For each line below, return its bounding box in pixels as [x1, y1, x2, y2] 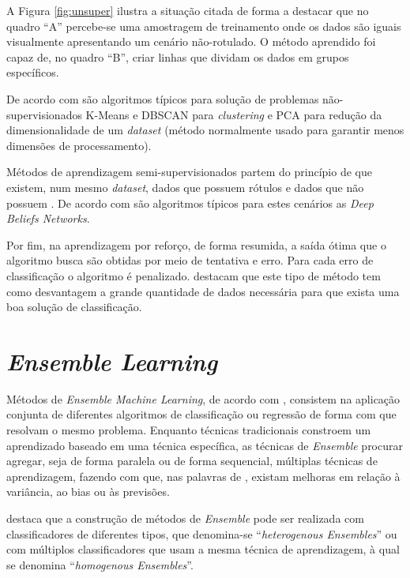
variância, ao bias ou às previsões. [6, 483, 170, 500]
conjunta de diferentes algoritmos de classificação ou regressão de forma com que [6, 406, 397, 422]
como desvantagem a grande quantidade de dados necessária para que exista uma [6, 283, 400, 299]
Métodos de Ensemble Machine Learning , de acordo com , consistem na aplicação [6, 390, 401, 407]
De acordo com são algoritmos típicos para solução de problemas [6, 90, 319, 107]
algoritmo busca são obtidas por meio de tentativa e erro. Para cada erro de [6, 252, 374, 268]
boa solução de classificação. [6, 298, 142, 315]
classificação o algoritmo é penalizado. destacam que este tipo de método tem [6, 267, 381, 283]
